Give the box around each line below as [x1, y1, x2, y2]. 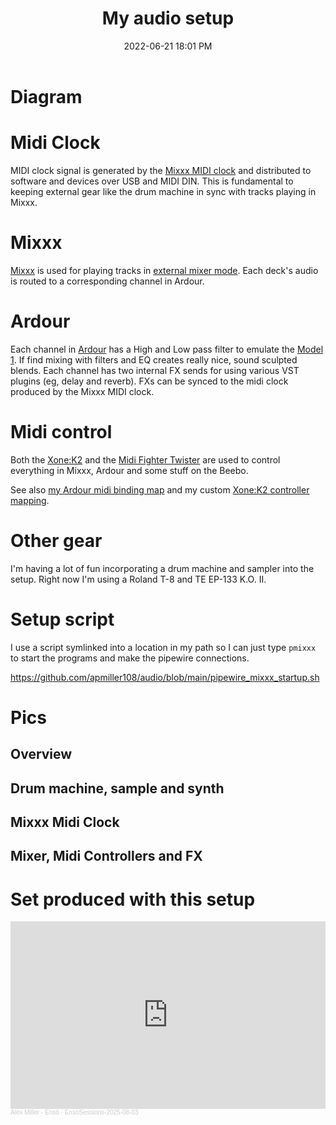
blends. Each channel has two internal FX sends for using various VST [10, 364, 300, 376]
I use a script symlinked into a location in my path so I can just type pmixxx [10, 641, 317, 653]
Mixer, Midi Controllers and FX [10, 848, 203, 865]
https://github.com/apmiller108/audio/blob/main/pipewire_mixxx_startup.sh [10, 671, 320, 683]
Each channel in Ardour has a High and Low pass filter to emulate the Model [10, 343, 324, 355]
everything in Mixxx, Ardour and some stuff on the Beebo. [10, 464, 249, 476]
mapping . [10, 494, 50, 506]
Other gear [10, 529, 103, 552]
